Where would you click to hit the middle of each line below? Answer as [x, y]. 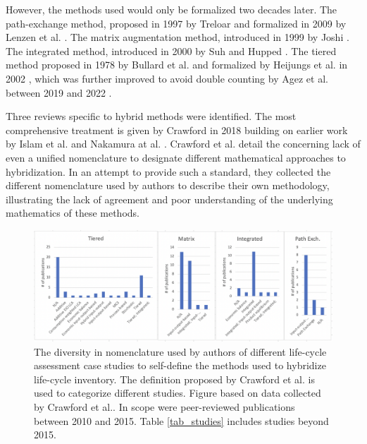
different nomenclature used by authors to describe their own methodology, [168, 185]
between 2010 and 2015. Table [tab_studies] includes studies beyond [181, 420]
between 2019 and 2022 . [59, 92]
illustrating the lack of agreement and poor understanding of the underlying [169, 199]
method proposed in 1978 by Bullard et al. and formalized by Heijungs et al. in [177, 65]
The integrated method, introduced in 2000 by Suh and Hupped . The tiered [171, 50]
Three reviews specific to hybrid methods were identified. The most [151, 116]
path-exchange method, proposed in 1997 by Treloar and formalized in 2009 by [176, 23]
